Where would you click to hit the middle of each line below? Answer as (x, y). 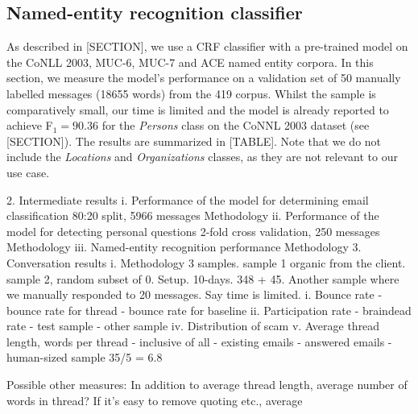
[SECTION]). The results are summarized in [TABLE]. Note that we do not (194, 141)
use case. (28, 172)
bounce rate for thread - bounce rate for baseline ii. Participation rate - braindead (209, 310)
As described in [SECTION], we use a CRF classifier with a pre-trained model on (207, 46)
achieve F (30, 125)
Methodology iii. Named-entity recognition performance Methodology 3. (184, 247)
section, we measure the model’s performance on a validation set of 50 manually (204, 78)
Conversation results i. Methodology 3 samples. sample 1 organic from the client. (206, 262)
